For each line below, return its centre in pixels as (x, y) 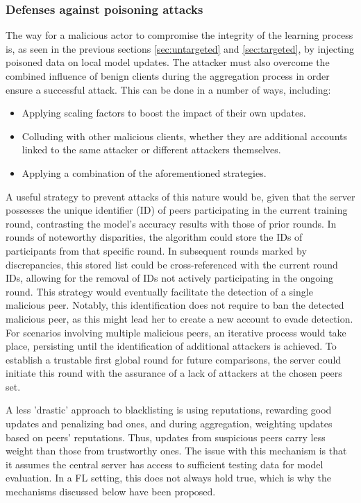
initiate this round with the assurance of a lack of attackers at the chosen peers (174, 373)
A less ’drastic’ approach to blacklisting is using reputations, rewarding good (169, 410)
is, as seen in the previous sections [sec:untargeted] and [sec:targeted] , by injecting (180, 48)
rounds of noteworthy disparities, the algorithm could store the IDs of (154, 237)
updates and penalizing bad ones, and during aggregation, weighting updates (169, 424)
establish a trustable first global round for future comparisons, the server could (174, 359)
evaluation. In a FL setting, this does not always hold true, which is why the (169, 478)
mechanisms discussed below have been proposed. (111, 492)
